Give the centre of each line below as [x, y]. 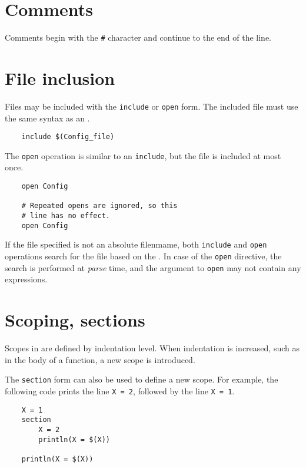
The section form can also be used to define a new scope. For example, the [142, 379]
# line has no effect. [66, 216]
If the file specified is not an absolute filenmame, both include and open [136, 244]
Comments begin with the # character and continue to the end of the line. [138, 37]
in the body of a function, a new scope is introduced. [100, 359]
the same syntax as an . [47, 118]
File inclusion [60, 78]
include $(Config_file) [68, 137]
